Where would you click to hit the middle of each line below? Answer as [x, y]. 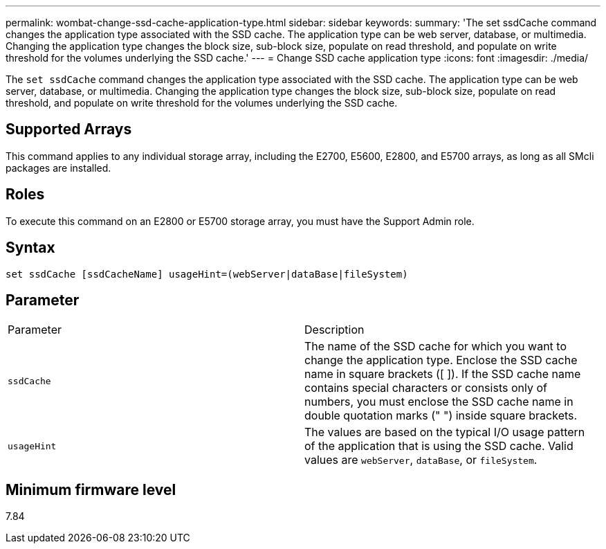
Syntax [30, 248]
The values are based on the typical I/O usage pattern [445, 432]
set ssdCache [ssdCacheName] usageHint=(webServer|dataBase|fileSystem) [207, 274]
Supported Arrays [69, 129]
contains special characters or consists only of [426, 388]
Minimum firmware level [91, 489]
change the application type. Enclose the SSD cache [441, 360]
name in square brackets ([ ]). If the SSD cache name [443, 374]
